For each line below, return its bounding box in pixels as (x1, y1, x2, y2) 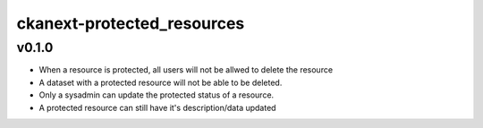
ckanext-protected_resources (16, 13, 245, 33)
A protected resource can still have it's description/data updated (38, 102, 276, 113)
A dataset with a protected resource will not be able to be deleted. (38, 77, 283, 88)
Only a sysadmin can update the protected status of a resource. (38, 90, 275, 100)
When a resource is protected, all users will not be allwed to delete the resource (38, 64, 334, 75)
